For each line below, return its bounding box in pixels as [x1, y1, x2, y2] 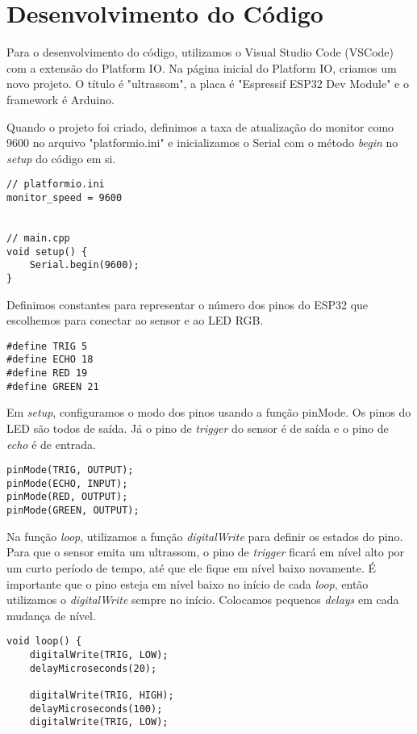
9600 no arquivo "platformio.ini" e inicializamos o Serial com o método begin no [6, 134, 398, 151]
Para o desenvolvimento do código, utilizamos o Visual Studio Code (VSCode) [6, 44, 394, 61]
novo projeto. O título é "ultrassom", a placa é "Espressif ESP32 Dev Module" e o [6, 75, 409, 92]
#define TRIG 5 [6, 340, 88, 352]
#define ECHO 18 [6, 354, 94, 366]
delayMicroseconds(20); [29, 662, 157, 674]
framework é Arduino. [6, 90, 115, 107]
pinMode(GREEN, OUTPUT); [6, 505, 140, 517]
